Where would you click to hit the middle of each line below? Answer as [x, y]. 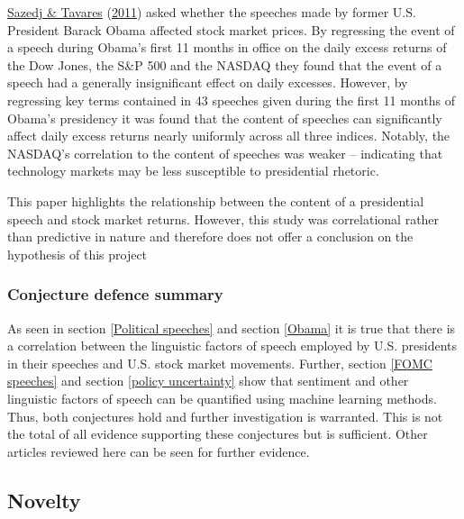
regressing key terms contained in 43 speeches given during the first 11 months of [231, 100]
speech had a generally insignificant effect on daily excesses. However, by [208, 82]
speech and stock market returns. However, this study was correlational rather [223, 219]
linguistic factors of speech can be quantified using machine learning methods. [222, 398]
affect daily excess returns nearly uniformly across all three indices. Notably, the [229, 136]
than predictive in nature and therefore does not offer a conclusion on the [210, 237]
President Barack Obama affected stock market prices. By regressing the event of [231, 29]
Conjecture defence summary [115, 294]
